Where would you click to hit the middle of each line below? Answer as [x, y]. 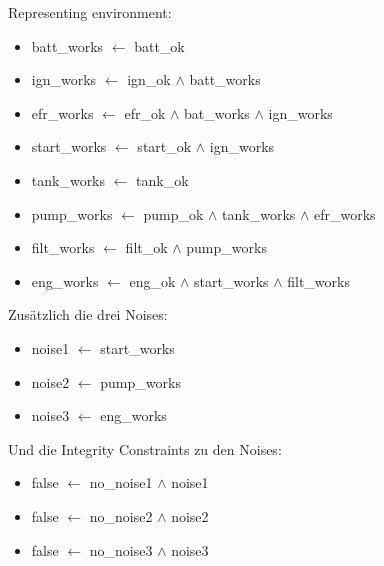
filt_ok [146, 247]
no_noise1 [121, 482]
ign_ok [149, 79]
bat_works [217, 112]
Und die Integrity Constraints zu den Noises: [145, 448]
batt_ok [159, 45]
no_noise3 [121, 549]
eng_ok [152, 280]
